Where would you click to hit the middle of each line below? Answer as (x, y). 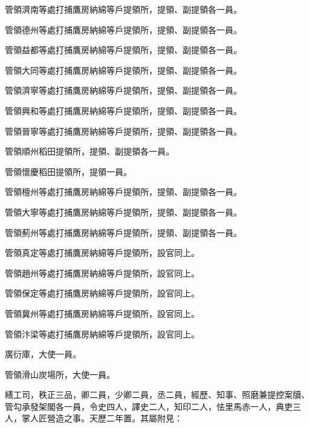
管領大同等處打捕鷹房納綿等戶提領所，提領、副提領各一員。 (123, 70)
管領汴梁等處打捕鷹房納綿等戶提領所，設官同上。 (102, 334)
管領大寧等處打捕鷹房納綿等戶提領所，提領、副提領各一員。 (123, 212)
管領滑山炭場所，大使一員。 (60, 374)
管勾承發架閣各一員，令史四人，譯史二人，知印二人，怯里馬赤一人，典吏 (149, 406)
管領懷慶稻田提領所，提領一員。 (68, 171)
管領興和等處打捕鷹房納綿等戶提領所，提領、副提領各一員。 (123, 110)
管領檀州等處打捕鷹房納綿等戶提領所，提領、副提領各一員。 (123, 192)
